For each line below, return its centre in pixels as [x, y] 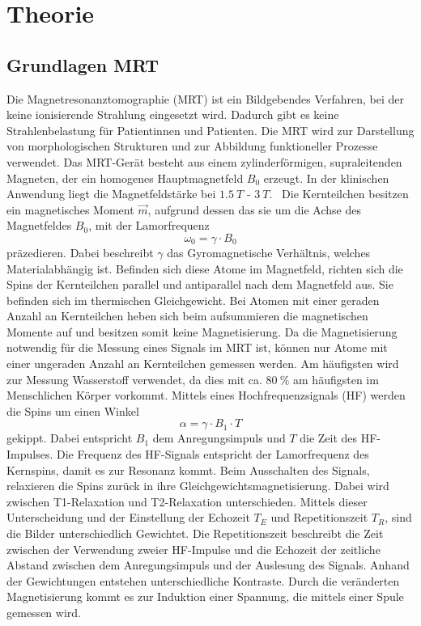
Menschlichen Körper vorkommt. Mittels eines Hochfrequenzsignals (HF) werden [206, 395]
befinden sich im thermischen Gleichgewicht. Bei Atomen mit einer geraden [193, 300]
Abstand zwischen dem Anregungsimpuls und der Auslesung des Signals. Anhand [208, 565]
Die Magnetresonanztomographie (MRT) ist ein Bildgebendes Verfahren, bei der [206, 98]
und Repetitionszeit [319, 517]
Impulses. [30, 454]
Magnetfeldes [39, 225]
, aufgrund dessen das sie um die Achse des [254, 209]
